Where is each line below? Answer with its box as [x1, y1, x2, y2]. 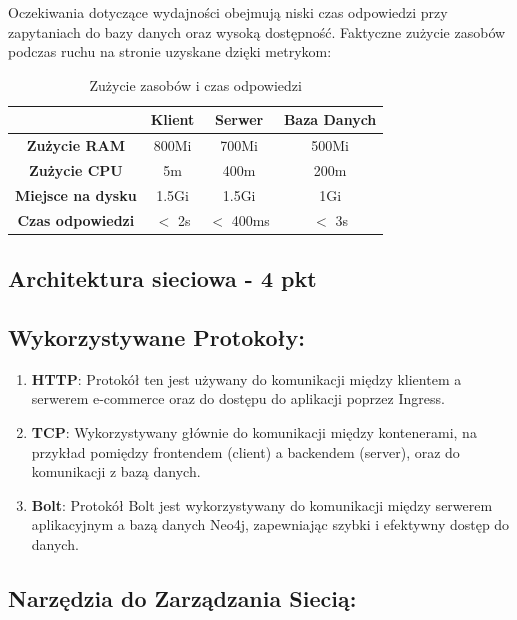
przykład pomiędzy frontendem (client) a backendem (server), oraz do [31, 441, 460, 462]
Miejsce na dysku [15, 184, 137, 205]
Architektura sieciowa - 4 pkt [8, 263, 317, 294]
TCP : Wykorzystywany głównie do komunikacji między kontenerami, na [31, 422, 477, 443]
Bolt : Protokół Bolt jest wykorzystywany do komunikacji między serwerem [31, 494, 493, 515]
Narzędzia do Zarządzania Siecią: [8, 582, 357, 613]
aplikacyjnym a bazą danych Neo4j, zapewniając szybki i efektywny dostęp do [31, 514, 510, 535]
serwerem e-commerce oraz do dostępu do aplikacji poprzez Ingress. [31, 388, 445, 409]
